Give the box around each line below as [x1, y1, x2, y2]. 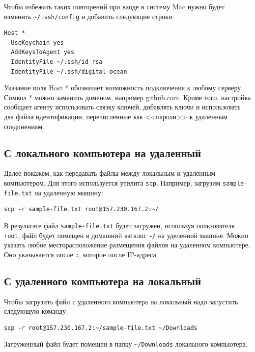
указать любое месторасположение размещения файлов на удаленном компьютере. [4, 240, 250, 250]
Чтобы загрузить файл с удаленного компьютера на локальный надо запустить [4, 296, 238, 306]
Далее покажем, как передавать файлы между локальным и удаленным [4, 168, 216, 178]
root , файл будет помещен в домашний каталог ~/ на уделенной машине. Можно [4, 230, 248, 240]
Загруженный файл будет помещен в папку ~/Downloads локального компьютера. [4, 339, 248, 349]
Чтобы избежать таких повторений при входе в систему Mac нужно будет [4, 1, 225, 11]
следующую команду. [4, 306, 68, 316]
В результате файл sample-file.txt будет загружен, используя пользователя [4, 220, 235, 230]
